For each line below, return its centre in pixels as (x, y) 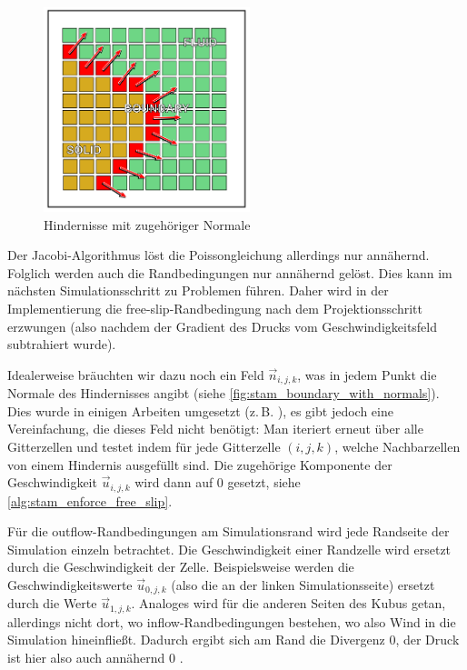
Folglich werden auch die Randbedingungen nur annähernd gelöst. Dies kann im (230, 272)
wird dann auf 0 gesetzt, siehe (218, 482)
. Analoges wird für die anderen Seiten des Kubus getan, (288, 603)
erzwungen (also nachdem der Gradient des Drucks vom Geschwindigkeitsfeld (223, 326)
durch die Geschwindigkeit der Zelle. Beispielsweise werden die (181, 567)
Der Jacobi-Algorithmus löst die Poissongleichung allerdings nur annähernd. (219, 255)
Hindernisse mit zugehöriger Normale (147, 224)
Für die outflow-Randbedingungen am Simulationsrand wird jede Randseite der (229, 531)
